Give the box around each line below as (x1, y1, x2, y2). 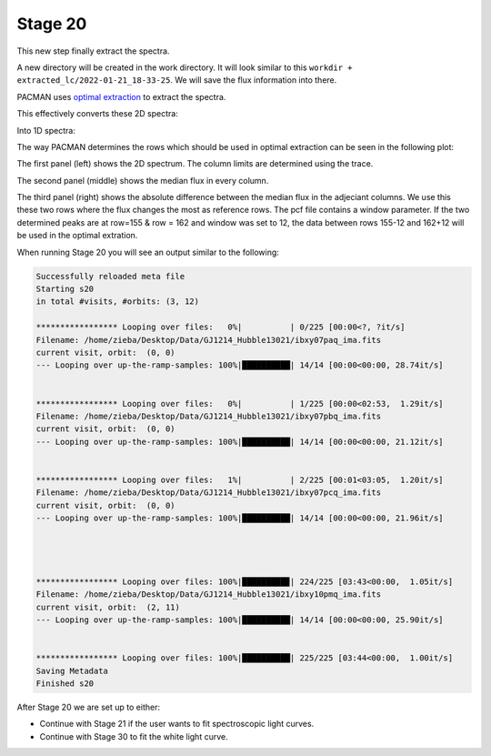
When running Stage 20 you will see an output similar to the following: (16, 247, 279, 257)
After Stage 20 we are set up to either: (16, 701, 161, 713)
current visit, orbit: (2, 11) (35, 601, 181, 612)
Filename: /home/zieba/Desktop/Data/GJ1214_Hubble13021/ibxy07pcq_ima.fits (35, 488, 382, 498)
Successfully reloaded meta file (35, 271, 185, 281)
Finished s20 (35, 679, 95, 689)
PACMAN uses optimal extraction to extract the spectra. (16, 91, 226, 102)
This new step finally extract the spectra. (16, 45, 170, 56)
